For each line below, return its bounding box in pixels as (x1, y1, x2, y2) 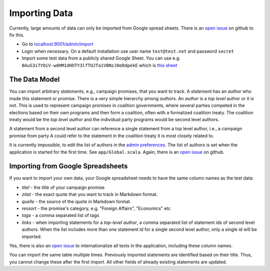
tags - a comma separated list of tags (21, 212, 99, 218)
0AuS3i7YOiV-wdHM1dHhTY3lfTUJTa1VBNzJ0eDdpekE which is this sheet (21, 62, 177, 68)
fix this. (9, 32, 24, 38)
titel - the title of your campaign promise (21, 184, 105, 190)
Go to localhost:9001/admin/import (21, 41, 93, 47)
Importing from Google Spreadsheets (9, 162, 128, 170)
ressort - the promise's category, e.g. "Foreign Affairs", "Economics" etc (21, 205, 171, 211)
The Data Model (9, 75, 60, 84)
